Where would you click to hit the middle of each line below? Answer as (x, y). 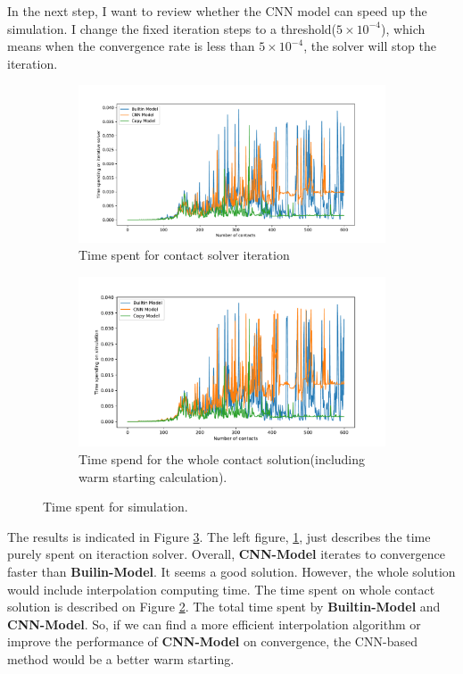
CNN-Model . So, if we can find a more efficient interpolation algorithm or (214, 624)
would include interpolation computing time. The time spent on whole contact (221, 589)
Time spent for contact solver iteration (184, 255)
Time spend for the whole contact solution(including (222, 458)
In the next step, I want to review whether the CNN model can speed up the (217, 11)
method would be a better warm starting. (121, 658)
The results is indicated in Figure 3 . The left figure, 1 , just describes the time (219, 536)
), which (403, 28)
